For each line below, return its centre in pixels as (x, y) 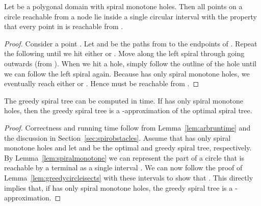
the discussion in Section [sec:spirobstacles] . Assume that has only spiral (118, 137)
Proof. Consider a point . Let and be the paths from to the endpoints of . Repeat (131, 43)
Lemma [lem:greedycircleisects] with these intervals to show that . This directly (129, 177)
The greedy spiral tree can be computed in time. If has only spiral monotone (124, 100)
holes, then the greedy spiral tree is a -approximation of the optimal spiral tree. (128, 110)
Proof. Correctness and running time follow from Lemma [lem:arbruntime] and (127, 127)
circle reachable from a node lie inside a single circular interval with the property (130, 16)
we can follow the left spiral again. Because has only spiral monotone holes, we (127, 73)
